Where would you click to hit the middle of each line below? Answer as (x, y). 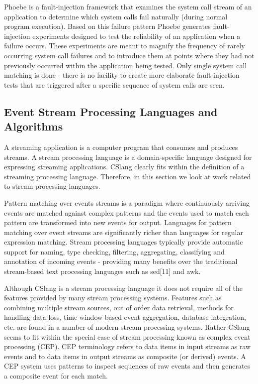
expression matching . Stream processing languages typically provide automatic (124, 242)
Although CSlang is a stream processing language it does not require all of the (124, 288)
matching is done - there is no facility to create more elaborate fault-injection (122, 75)
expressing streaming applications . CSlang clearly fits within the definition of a (124, 167)
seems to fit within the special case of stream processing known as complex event (127, 336)
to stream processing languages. (52, 186)
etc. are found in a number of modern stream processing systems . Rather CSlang (127, 327)
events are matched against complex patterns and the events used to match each (127, 212)
